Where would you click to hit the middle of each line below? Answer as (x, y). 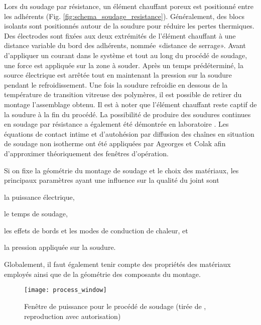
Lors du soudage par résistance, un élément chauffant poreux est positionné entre (129, 6)
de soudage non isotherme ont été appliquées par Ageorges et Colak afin (115, 143)
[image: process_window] (66, 290)
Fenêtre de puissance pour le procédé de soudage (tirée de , (115, 306)
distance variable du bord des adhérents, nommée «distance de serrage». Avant (125, 45)
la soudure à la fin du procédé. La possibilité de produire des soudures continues (127, 114)
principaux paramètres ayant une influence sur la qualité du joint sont (112, 180)
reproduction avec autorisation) (73, 316)
